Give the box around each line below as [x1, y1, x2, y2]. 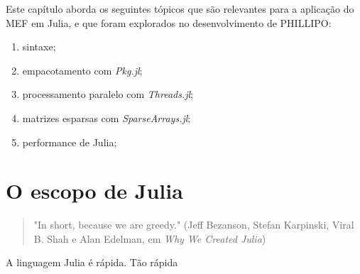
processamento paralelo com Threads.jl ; [22, 87, 193, 102]
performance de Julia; [22, 134, 117, 149]
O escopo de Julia [6, 176, 183, 205]
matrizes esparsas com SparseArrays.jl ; [22, 110, 191, 125]
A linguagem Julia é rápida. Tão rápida [6, 255, 178, 270]
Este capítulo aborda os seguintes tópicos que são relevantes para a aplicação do [6, 1, 354, 16]
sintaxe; [22, 39, 56, 54]
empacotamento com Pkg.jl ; [22, 62, 143, 77]
